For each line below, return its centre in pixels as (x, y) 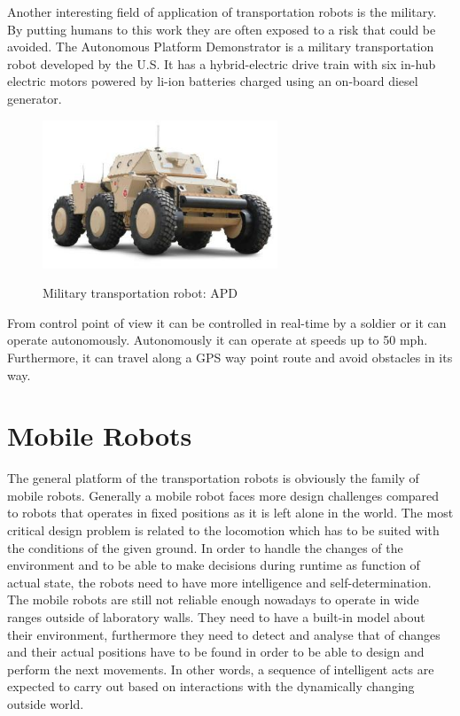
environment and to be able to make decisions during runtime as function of (214, 565)
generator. (35, 98)
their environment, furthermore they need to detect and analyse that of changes (224, 634)
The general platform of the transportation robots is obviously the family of (213, 478)
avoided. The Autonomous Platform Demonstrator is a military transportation (221, 47)
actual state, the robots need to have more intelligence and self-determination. (219, 582)
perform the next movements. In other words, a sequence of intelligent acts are (221, 669)
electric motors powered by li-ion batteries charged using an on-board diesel (213, 81)
